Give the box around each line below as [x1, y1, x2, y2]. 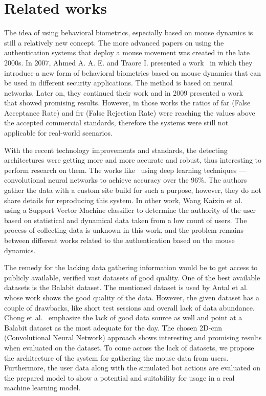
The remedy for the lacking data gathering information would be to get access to [4, 262, 258, 273]
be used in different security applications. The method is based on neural [4, 77, 233, 88]
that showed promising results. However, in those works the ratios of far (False [4, 97, 251, 108]
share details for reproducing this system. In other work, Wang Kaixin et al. [4, 194, 243, 205]
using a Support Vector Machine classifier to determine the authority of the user [4, 205, 256, 215]
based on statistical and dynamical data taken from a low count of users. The [4, 214, 247, 225]
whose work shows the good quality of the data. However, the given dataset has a [4, 292, 259, 302]
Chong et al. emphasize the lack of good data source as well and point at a [4, 312, 242, 323]
